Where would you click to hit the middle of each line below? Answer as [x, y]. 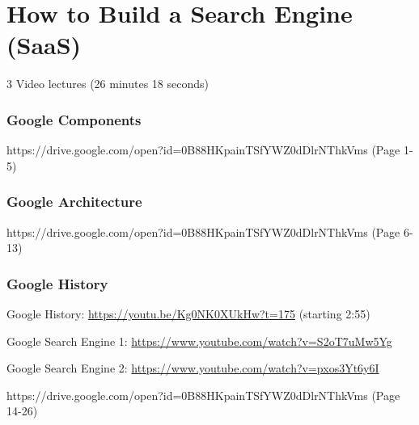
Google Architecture [74, 202]
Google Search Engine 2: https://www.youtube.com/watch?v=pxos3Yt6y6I [193, 368]
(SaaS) [44, 45]
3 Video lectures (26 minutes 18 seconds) [108, 84]
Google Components [74, 119]
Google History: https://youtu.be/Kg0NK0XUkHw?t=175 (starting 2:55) [188, 313]
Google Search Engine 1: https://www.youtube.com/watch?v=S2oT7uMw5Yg [199, 341]
